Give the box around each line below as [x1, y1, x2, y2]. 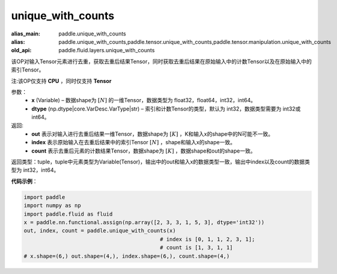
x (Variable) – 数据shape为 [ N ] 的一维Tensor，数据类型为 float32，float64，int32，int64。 [31, 97, 257, 104]
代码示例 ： [11, 177, 38, 184]
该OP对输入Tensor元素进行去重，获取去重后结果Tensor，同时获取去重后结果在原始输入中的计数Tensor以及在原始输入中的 [11, 58, 312, 65]
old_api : [11, 47, 32, 54]
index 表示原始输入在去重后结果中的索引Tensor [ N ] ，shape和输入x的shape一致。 [31, 139, 235, 146]
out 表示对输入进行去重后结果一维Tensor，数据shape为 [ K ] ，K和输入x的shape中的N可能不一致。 [31, 130, 274, 138]
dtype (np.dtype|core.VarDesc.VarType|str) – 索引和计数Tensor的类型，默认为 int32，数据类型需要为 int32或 [31, 105, 301, 112]
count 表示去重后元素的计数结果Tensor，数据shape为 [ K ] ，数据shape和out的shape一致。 [31, 147, 256, 154]
